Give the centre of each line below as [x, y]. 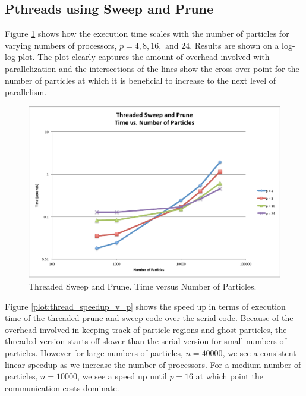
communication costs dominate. [62, 387]
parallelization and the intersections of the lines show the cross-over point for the [152, 68]
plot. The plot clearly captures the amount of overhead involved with [144, 57]
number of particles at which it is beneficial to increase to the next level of [141, 80]
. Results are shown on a [234, 45]
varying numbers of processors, [61, 45]
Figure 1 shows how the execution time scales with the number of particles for [147, 34]
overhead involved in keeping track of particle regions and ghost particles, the [146, 329]
